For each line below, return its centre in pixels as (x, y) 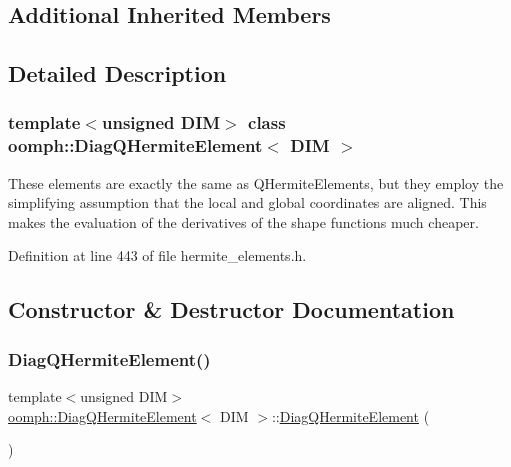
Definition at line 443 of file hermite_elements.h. (157, 255)
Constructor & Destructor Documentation (231, 309)
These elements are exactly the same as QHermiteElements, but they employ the (256, 182)
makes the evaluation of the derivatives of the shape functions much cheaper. (243, 221)
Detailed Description (117, 73)
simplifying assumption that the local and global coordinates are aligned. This (247, 202)
